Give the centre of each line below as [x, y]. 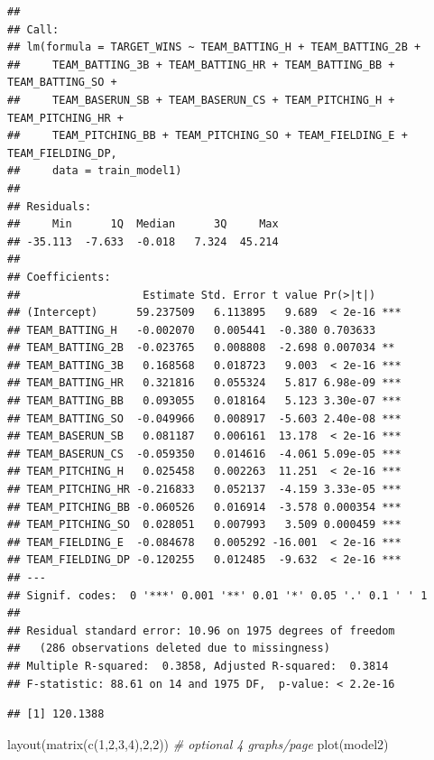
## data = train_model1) [95, 171]
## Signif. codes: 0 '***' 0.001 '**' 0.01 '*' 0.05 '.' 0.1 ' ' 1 [217, 595]
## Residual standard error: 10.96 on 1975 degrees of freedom [201, 630]
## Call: [33, 29]
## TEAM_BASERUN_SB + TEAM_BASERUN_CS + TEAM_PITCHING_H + [201, 100]
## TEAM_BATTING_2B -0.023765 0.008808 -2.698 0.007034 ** [201, 348]
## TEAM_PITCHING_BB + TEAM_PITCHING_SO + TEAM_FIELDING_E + [208, 136]
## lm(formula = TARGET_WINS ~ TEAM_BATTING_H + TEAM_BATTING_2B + [214, 47]
